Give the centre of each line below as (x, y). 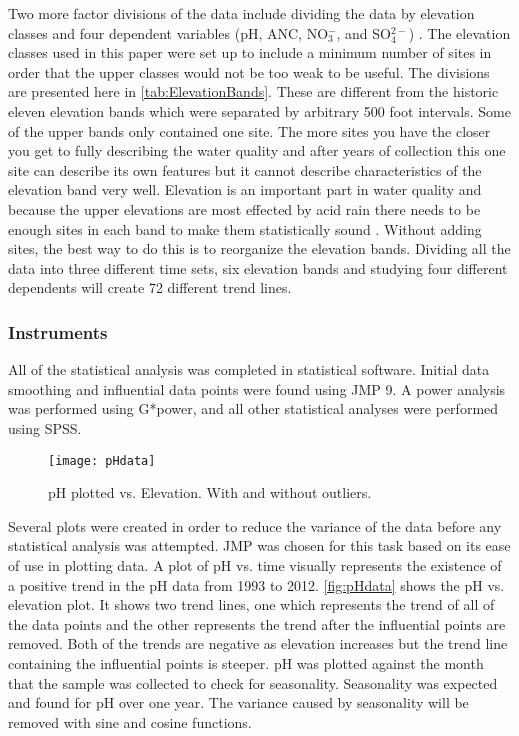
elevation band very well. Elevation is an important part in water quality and (245, 189)
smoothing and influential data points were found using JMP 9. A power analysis (257, 388)
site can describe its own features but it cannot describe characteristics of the (245, 169)
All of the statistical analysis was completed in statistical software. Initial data (249, 369)
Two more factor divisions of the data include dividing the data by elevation (241, 13)
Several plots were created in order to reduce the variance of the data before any (255, 525)
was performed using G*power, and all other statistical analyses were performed (253, 408)
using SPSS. (45, 427)
